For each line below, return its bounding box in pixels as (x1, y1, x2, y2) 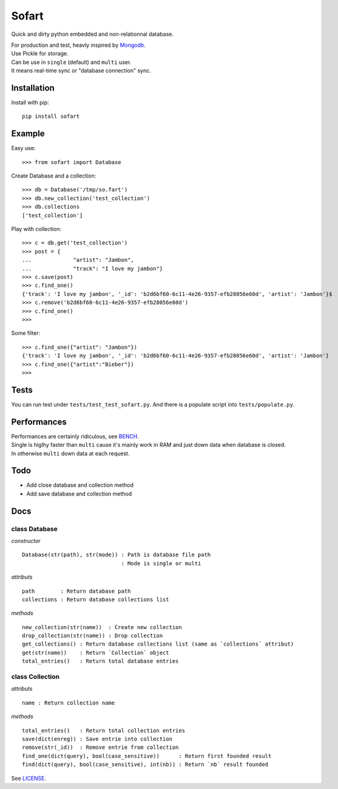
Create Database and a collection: (11, 172, 96, 179)
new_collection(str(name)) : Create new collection (22, 624, 182, 630)
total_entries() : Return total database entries (22, 658, 179, 665)
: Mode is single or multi (121, 560, 201, 567)
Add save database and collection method (26, 490, 132, 497)
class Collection (11, 672, 60, 681)
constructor (11, 537, 41, 544)
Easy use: (11, 145, 36, 152)
